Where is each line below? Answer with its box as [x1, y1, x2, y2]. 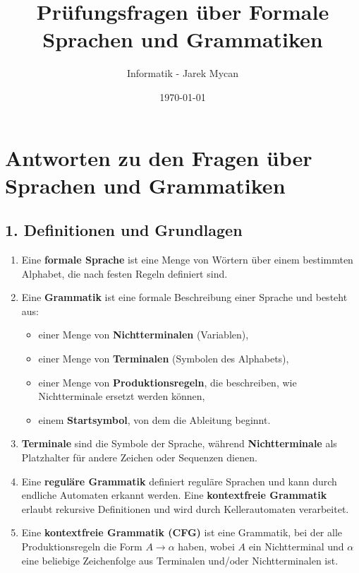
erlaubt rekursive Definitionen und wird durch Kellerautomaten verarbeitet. [21, 501, 349, 516]
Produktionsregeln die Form [21, 538, 142, 553]
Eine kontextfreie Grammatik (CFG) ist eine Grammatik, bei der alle [21, 525, 343, 540]
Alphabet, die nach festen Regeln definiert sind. [21, 266, 228, 280]
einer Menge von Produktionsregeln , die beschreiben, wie [38, 374, 297, 389]
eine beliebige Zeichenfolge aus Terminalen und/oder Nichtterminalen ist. [21, 553, 339, 567]
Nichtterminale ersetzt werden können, [38, 389, 205, 403]
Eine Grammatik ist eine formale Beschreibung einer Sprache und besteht [21, 290, 348, 305]
